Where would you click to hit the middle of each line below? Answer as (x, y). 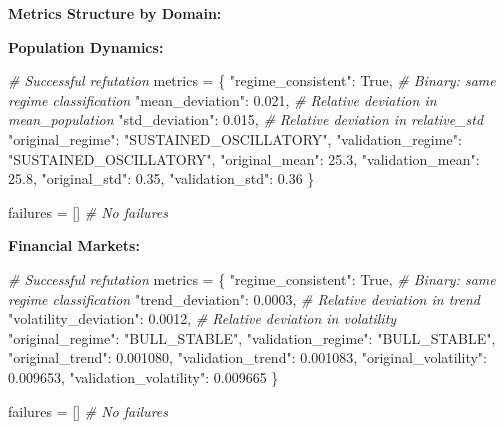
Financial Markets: (74, 245)
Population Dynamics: (86, 46)
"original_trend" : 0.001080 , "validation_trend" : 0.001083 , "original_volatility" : (247, 357)
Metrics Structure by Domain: (115, 13)
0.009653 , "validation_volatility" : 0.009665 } (143, 376)
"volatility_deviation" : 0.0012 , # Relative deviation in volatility (202, 318)
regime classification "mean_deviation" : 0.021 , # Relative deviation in (222, 99)
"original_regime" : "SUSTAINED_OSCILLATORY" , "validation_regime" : (235, 138)
